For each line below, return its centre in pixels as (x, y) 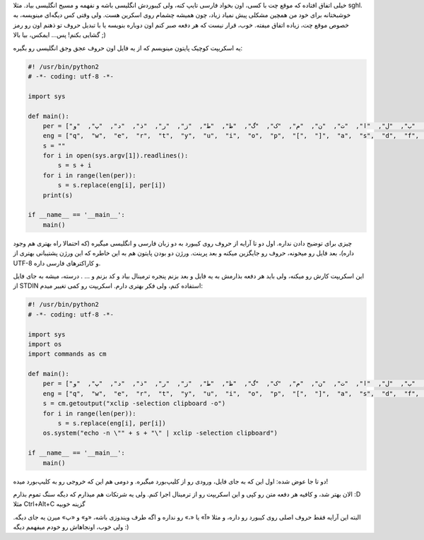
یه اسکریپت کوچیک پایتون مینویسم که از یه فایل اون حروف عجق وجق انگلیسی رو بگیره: (128, 48)
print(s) (58, 195)
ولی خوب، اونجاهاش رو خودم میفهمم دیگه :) (71, 527)
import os (45, 344)
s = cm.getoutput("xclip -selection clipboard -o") (134, 404)
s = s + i (75, 165)
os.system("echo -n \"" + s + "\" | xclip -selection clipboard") (160, 433)
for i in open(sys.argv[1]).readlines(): (116, 156)
